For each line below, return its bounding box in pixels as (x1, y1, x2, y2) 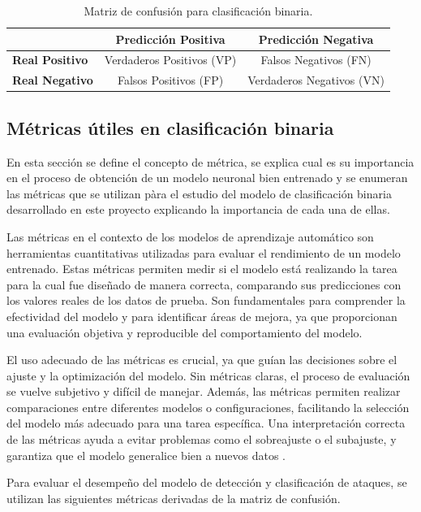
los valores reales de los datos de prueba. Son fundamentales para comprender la (6, 292, 406, 309)
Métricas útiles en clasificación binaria (6, 115, 334, 140)
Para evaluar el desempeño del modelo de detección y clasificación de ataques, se (6, 474, 407, 491)
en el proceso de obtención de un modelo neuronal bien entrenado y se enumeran (6, 169, 408, 186)
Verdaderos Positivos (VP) (104, 51, 237, 68)
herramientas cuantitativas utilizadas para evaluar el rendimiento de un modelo (6, 244, 401, 261)
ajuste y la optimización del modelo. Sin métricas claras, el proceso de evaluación (6, 367, 410, 384)
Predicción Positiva (115, 30, 226, 47)
